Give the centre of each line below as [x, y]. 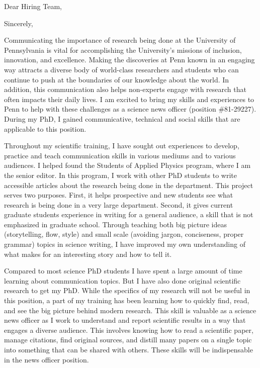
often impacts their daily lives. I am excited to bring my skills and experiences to [129, 99]
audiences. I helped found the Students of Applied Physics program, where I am [127, 165]
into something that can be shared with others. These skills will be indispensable [128, 349]
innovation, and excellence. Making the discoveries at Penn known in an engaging [129, 60]
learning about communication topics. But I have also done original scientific [122, 280]
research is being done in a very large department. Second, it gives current [119, 204]
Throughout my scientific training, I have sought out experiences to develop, [122, 146]
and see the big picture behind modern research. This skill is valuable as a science [130, 310]
